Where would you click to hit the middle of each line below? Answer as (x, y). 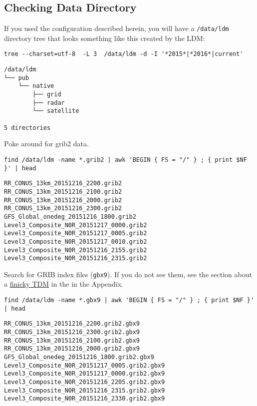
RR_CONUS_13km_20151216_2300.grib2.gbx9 (72, 332)
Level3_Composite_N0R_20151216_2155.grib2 (76, 250)
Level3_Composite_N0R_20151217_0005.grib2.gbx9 (85, 365)
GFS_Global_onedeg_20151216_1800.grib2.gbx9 (79, 357)
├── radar (49, 103)
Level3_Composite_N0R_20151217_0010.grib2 (76, 241)
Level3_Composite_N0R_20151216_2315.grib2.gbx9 (85, 390)
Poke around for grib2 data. (46, 144)
